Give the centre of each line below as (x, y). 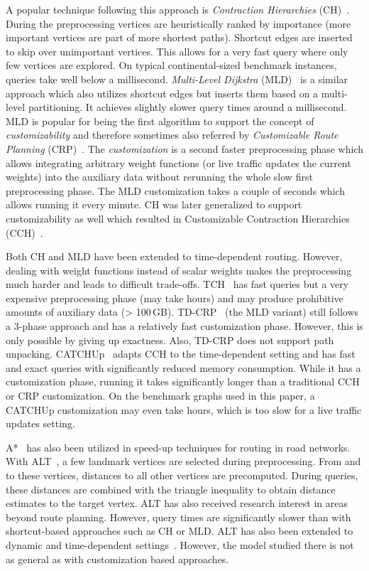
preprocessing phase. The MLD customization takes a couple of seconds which (176, 190)
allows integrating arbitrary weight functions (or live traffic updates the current (178, 162)
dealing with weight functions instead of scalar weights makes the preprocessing (179, 270)
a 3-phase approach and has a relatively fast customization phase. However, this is (184, 326)
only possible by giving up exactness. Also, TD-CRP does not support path (170, 340)
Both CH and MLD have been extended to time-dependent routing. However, (174, 256)
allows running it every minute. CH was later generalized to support (154, 204)
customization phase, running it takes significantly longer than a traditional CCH (183, 381)
